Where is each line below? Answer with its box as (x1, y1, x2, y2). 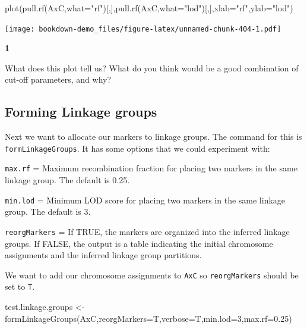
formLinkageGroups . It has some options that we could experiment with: (5, 142, 270, 154)
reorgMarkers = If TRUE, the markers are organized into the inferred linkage (5, 225, 290, 237)
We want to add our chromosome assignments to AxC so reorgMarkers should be (5, 268, 299, 281)
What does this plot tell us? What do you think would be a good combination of (5, 61, 299, 74)
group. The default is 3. (5, 205, 91, 218)
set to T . (5, 280, 35, 293)
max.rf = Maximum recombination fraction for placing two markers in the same (5, 162, 297, 174)
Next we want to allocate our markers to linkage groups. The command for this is (5, 130, 302, 143)
